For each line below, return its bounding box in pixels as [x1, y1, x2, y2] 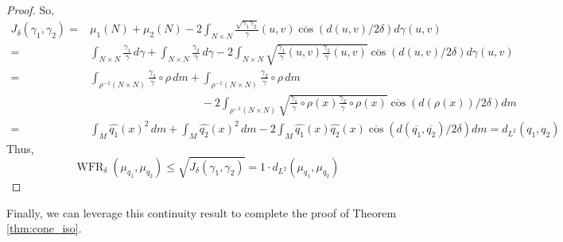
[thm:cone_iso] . [6, 220, 82, 236]
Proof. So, [6, 2, 55, 17]
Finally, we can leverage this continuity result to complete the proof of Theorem [6, 204, 397, 221]
